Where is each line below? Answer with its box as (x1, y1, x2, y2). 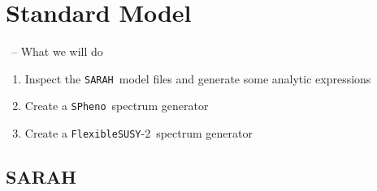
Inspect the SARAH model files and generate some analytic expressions (24, 70, 371, 87)
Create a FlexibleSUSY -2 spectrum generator (24, 125, 253, 142)
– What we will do (11, 43, 103, 60)
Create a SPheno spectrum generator (24, 97, 209, 114)
